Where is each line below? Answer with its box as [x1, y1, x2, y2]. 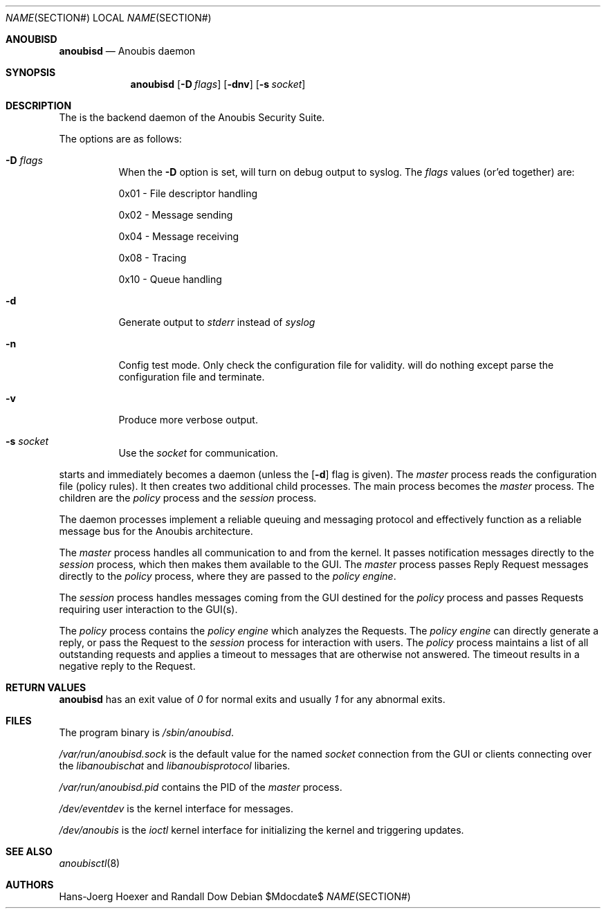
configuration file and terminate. [118, 371, 265, 383]
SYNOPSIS [6, 66, 56, 78]
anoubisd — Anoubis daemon [59, 45, 196, 57]
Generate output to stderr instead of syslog [118, 316, 315, 328]
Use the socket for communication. [118, 447, 278, 459]
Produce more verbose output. [118, 414, 258, 426]
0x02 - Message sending [118, 209, 233, 221]
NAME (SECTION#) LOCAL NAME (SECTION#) [6, 12, 212, 24]
